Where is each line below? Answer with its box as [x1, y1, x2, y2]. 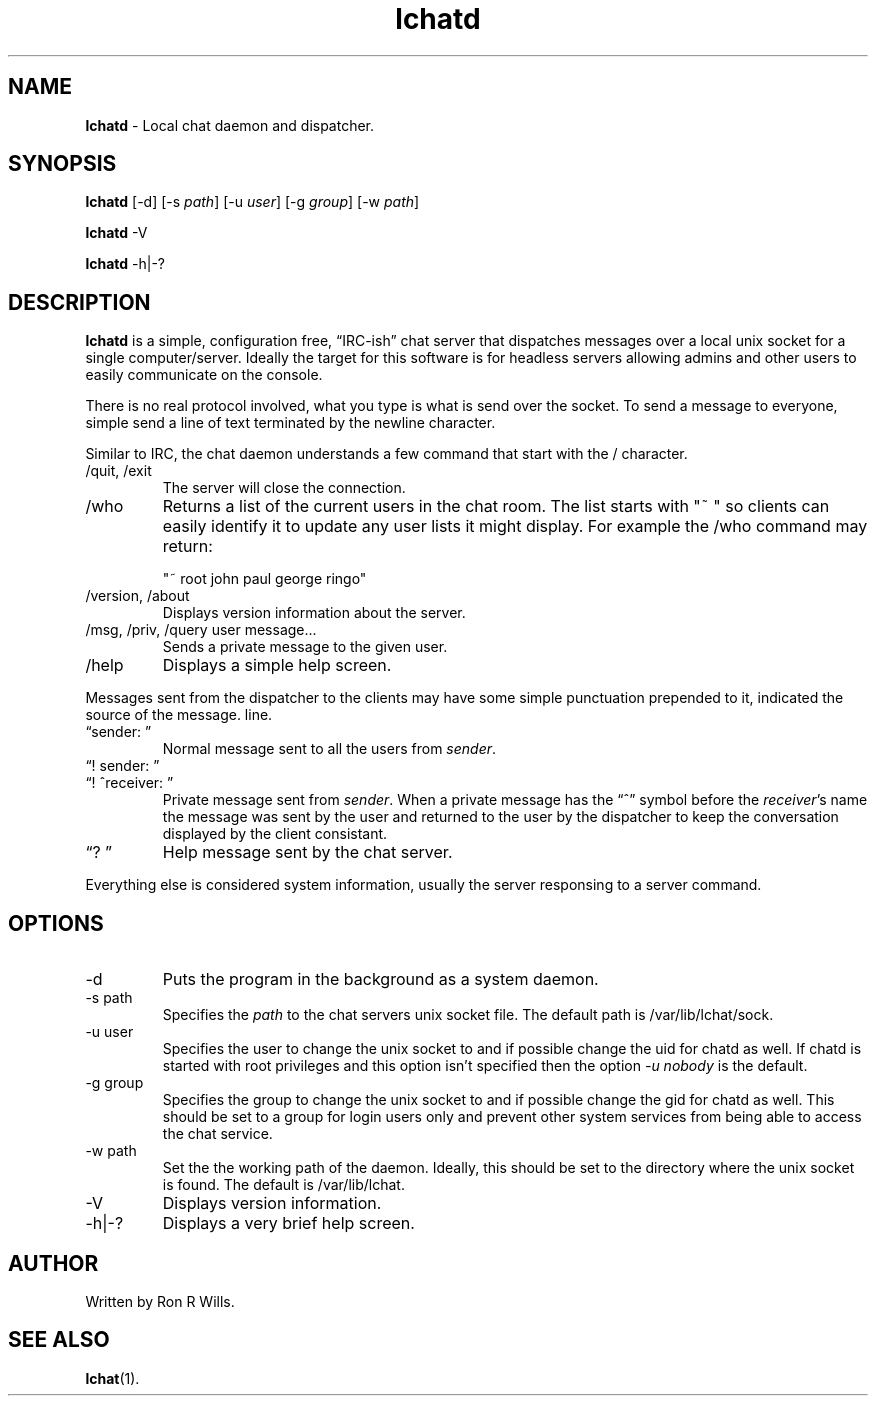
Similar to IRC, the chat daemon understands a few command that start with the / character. [85, 445, 688, 463]
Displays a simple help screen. [162, 655, 392, 676]
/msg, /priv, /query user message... [85, 621, 317, 639]
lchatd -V [85, 224, 148, 242]
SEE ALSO [8, 1327, 110, 1353]
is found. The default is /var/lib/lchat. [162, 1176, 405, 1194]
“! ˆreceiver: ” [85, 774, 174, 792]
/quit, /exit [85, 462, 152, 480]
